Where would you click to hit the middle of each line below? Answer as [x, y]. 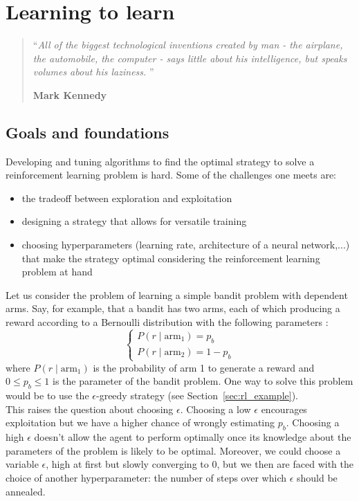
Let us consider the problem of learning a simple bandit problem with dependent [177, 294]
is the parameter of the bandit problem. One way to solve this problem [203, 381]
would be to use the [47, 395]
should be [317, 477]
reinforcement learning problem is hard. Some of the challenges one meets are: [171, 175]
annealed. [26, 491]
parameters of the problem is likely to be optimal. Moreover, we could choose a [173, 450]
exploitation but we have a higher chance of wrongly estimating [140, 422]
